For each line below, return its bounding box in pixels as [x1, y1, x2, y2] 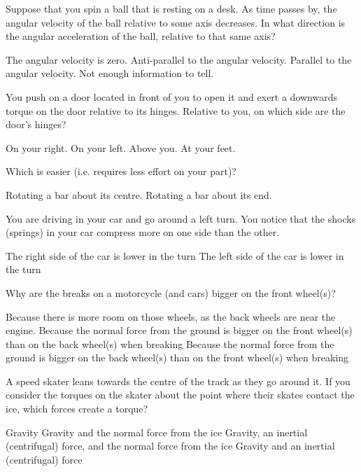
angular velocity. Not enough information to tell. [6, 66, 214, 81]
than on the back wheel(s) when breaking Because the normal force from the [6, 336, 334, 351]
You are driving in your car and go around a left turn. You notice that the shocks [6, 211, 356, 225]
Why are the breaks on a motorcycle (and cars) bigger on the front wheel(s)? [6, 285, 336, 300]
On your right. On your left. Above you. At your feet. [6, 140, 236, 155]
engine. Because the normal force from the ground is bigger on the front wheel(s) [6, 323, 353, 338]
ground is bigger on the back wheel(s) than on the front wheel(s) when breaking [6, 350, 349, 365]
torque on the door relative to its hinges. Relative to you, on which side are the [6, 103, 346, 118]
